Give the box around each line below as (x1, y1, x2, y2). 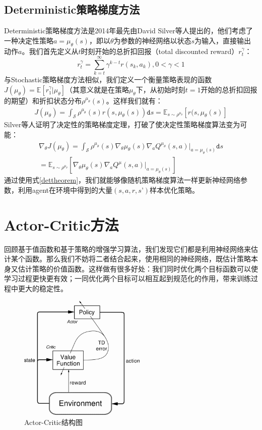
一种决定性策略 (4, 35, 53, 45)
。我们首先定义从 (22, 45, 79, 56)
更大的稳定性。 (18, 283, 68, 294)
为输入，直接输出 (194, 35, 251, 45)
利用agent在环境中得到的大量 (18, 184, 113, 195)
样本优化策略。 (150, 184, 200, 195)
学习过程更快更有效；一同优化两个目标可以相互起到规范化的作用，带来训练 (4, 273, 251, 284)
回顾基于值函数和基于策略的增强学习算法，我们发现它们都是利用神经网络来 (4, 243, 251, 254)
